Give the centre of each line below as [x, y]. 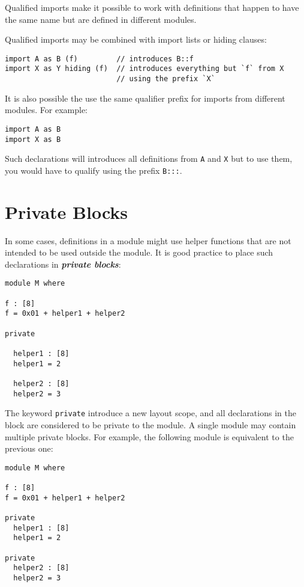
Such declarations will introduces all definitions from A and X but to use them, [149, 158]
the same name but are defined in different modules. [101, 19]
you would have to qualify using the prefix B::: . [94, 170]
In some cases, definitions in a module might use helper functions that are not [148, 240]
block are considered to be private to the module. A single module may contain [151, 425]
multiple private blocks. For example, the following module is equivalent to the [149, 436]
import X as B [33, 139]
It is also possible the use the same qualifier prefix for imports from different [145, 98]
